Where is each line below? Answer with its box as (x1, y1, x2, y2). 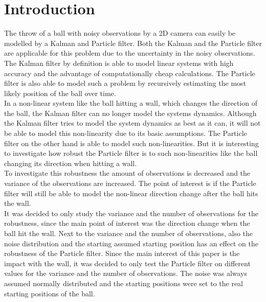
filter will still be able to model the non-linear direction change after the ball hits (4, 188, 258, 198)
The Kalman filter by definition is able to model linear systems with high (4, 57, 234, 68)
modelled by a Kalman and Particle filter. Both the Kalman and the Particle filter (4, 37, 262, 48)
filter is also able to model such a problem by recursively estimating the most (4, 78, 247, 88)
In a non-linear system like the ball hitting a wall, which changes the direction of (4, 98, 257, 108)
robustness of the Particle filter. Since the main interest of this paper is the (4, 248, 240, 259)
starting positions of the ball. (4, 288, 95, 298)
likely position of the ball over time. (4, 87, 116, 98)
